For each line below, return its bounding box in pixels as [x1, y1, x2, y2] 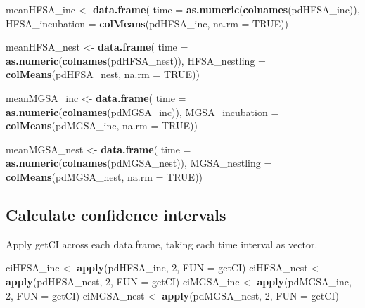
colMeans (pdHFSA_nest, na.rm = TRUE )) [6, 67, 200, 82]
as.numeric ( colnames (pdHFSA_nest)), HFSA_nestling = [6, 53, 266, 68]
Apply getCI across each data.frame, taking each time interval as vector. [6, 236, 318, 251]
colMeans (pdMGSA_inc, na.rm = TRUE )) [6, 118, 198, 133]
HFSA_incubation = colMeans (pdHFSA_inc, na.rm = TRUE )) [6, 15, 289, 30]
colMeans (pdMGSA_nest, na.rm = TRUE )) [6, 169, 203, 184]
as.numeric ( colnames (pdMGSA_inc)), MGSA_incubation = [6, 104, 279, 119]
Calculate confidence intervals [6, 203, 226, 225]
